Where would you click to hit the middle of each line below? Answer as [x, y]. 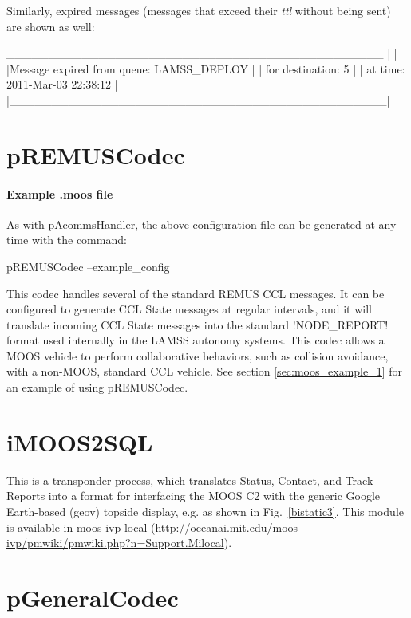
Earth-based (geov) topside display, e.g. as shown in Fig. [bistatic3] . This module [205, 511]
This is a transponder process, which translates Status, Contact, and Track [190, 480]
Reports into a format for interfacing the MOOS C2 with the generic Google [194, 496]
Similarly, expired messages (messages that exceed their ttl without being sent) [199, 10]
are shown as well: [51, 26]
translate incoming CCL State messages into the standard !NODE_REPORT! [198, 324]
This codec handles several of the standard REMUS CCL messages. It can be [196, 293]
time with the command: [67, 240]
